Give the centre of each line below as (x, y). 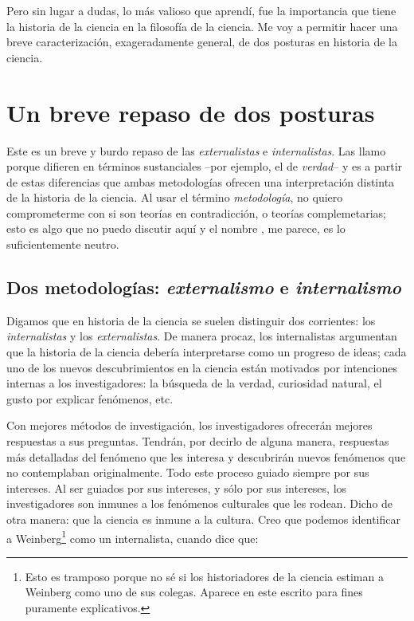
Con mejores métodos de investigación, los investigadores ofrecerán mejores (189, 425)
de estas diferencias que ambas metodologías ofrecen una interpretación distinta (201, 181)
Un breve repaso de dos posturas (191, 112)
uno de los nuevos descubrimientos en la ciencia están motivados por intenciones (202, 367)
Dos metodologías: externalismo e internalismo (204, 287)
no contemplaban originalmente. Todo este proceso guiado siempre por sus (188, 472)
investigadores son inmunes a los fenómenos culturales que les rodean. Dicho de (200, 503)
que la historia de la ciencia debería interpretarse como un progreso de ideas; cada (207, 352)
